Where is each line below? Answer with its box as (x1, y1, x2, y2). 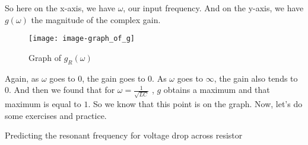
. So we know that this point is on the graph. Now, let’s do (88, 97, 303, 109)
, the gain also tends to (214, 72, 298, 84)
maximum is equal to (5, 97, 81, 109)
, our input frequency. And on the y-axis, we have (123, 2, 304, 14)
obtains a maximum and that (163, 83, 270, 96)
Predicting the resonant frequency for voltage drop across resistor (5, 129, 243, 141)
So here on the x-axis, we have (5, 2, 115, 14)
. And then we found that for (9, 83, 115, 96)
